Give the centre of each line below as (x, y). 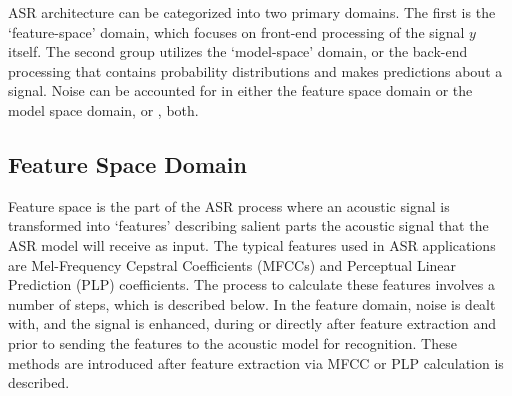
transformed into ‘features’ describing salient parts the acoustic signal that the (248, 225)
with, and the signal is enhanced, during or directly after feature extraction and (252, 323)
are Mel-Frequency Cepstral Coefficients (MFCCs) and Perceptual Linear (232, 264)
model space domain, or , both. (103, 109)
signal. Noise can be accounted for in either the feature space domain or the (240, 90)
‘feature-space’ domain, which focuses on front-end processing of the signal (236, 31)
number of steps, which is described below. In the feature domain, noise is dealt (252, 303)
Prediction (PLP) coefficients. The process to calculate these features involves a (252, 284)
